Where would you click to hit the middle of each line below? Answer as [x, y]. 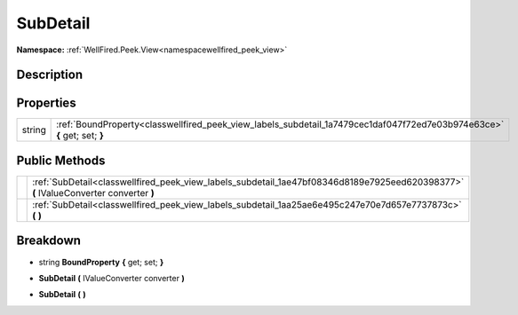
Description [50, 75]
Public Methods [61, 160]
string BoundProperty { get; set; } [101, 262]
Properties [46, 103]
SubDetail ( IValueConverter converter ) [112, 278]
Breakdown [49, 241]
